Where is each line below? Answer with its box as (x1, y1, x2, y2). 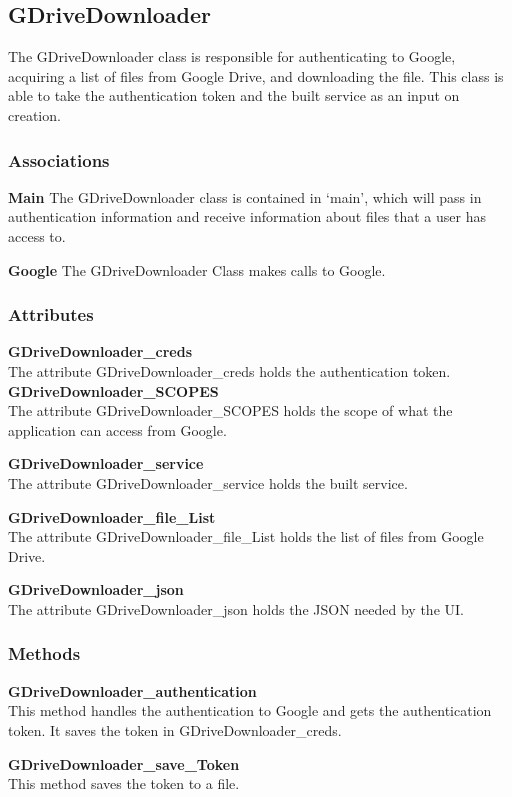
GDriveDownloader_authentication (8, 680, 257, 701)
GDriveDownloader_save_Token (8, 753, 240, 774)
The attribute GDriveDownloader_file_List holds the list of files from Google (8, 526, 484, 547)
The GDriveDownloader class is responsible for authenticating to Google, (8, 46, 456, 67)
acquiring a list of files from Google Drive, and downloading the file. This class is (8, 65, 504, 86)
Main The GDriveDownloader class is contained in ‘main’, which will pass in (8, 186, 482, 207)
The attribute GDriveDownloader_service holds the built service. (8, 472, 408, 493)
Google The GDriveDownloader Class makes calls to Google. (8, 259, 386, 280)
